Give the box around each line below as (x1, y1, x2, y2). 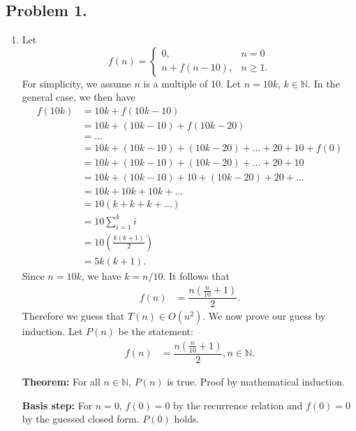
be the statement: (118, 324, 193, 339)
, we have (81, 268, 121, 283)
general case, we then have (22, 90, 135, 104)
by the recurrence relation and (173, 397, 303, 412)
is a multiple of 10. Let (143, 76, 242, 90)
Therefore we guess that (22, 309, 125, 323)
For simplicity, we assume (22, 76, 131, 90)
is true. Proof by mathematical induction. (167, 374, 345, 388)
